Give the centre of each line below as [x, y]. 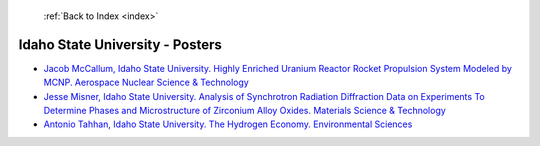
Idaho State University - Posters [120, 44]
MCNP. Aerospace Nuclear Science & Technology [146, 82]
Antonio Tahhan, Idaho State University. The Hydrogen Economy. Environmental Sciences [228, 124]
